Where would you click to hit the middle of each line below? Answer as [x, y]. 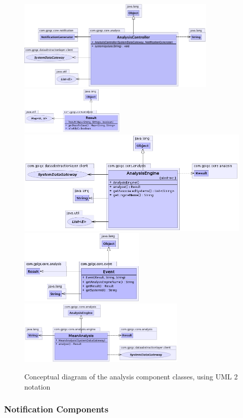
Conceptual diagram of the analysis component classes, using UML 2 [131, 376]
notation [37, 386]
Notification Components [56, 409]
